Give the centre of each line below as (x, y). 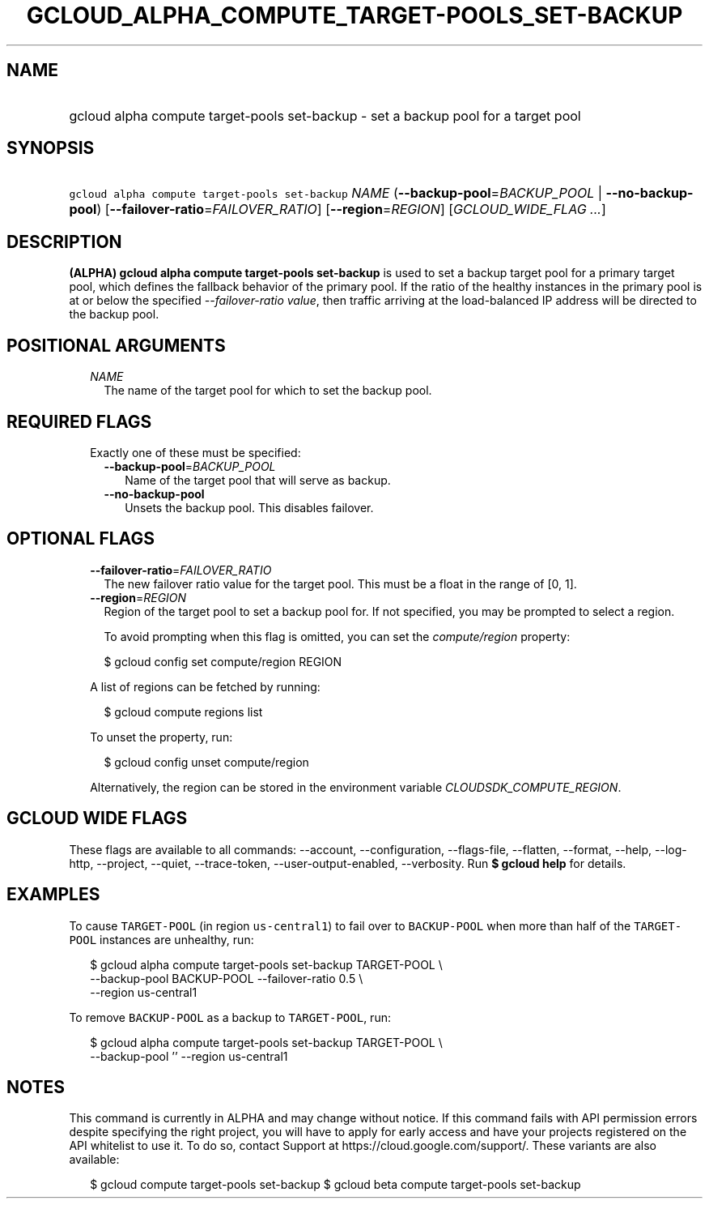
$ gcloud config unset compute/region (206, 762)
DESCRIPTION (64, 241)
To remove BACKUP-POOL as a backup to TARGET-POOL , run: (230, 1017)
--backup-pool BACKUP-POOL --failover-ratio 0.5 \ (227, 978)
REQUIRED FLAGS (79, 421)
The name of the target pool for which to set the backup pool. (268, 391)
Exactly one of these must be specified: (195, 452)
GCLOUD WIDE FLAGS (97, 818)
